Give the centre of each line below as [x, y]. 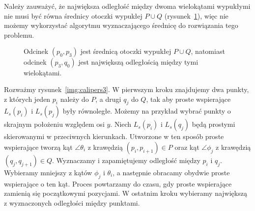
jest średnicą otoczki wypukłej [126, 51]
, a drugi [108, 99]
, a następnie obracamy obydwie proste [171, 172]
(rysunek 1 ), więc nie [196, 15]
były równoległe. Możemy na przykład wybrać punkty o [147, 111]
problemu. [19, 35]
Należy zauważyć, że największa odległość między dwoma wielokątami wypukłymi [127, 6]
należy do [74, 99]
